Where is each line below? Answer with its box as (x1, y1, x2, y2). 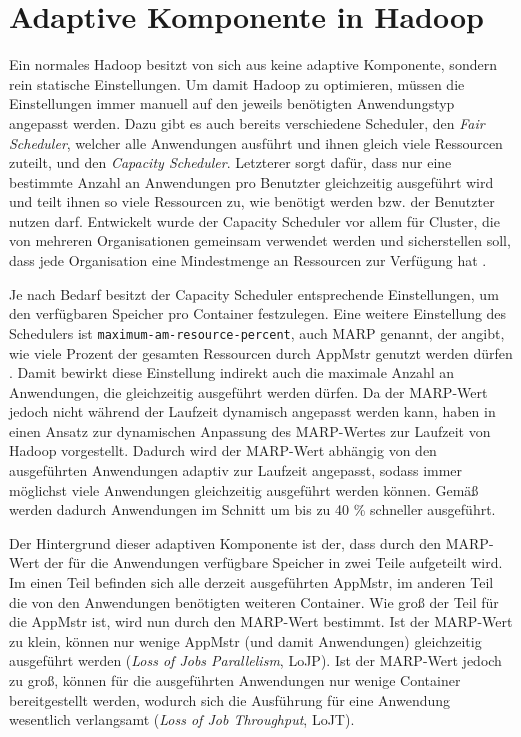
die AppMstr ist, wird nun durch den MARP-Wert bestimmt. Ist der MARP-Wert (9, 611, 513, 632)
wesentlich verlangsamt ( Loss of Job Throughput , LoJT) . (9, 709, 355, 730)
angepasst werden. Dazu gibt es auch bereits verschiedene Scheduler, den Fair (9, 112, 485, 133)
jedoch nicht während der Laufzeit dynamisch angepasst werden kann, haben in (9, 401, 496, 422)
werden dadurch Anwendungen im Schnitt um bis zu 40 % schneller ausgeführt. (9, 499, 496, 520)
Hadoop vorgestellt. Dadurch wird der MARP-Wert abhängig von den (9, 440, 437, 461)
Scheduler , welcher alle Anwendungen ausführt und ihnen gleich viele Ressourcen (9, 132, 503, 153)
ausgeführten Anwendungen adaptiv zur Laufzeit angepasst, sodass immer (9, 460, 463, 481)
